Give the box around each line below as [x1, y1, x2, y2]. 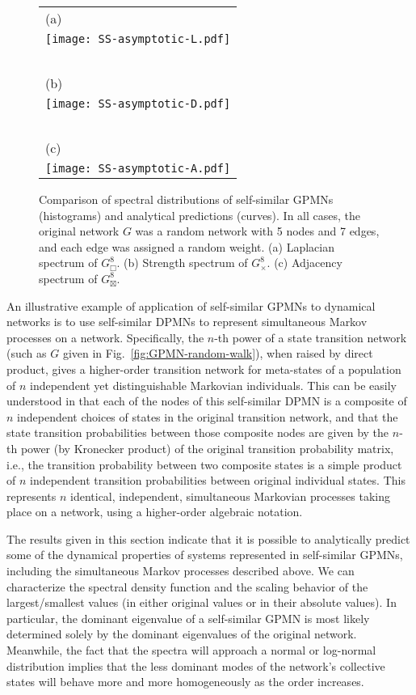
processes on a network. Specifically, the [6, 328, 204, 345]
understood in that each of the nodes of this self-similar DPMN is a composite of [6, 392, 407, 409]
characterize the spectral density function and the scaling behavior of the [6, 578, 368, 595]
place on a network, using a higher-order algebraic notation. [6, 503, 303, 520]
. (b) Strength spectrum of [116, 254, 248, 271]
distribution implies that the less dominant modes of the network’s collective [6, 657, 385, 674]
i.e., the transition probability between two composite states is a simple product [6, 456, 402, 473]
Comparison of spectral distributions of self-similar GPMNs [39, 191, 334, 207]
